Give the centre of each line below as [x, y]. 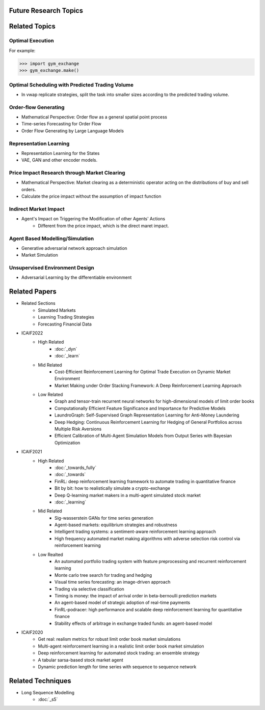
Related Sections [39, 303]
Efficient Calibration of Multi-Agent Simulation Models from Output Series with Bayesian [143, 436]
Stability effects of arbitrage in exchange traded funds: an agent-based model [133, 623]
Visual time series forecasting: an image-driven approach [113, 582]
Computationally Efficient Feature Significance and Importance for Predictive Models [140, 408]
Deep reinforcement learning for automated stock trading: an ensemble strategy [119, 653]
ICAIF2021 [32, 452]
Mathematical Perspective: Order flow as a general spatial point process [94, 117]
